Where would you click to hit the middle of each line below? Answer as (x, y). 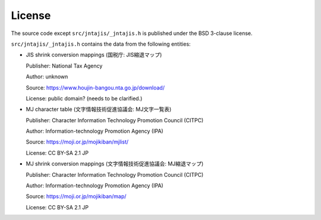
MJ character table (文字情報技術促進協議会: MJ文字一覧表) (99, 109)
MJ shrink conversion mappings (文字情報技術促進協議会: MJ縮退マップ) (115, 164)
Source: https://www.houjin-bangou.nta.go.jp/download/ (95, 87)
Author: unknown (47, 76)
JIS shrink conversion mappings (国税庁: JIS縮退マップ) (94, 55)
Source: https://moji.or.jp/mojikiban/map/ (76, 196)
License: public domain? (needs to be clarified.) (84, 98)
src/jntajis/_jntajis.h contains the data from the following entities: (101, 44)
